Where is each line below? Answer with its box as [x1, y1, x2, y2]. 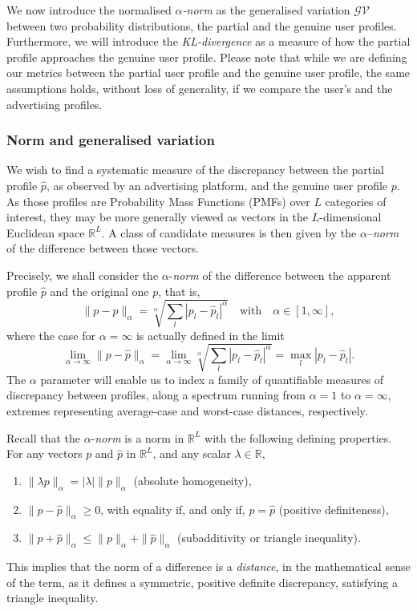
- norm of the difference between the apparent [168, 266, 391, 283]
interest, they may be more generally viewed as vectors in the [6, 208, 308, 225]
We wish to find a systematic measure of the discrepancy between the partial [6, 161, 385, 178]
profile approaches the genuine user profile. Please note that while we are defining [6, 48, 407, 65]
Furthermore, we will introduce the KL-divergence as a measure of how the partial [6, 33, 411, 50]
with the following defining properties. [204, 429, 392, 446]
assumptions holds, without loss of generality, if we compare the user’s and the [6, 79, 393, 96]
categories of [325, 192, 387, 209]
